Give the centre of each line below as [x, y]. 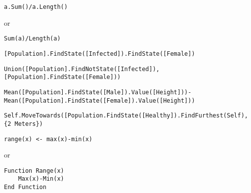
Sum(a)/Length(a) [32, 39]
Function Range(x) [34, 171]
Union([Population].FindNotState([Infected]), [82, 69]
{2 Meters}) [23, 124]
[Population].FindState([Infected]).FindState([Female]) [100, 54]
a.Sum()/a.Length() [36, 7]
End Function [25, 187]
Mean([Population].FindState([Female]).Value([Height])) [100, 100]
